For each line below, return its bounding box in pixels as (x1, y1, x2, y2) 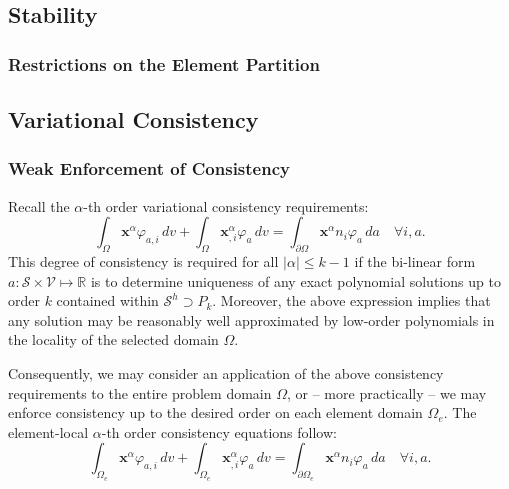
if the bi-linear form (354, 251, 476, 272)
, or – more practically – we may (286, 382, 487, 403)
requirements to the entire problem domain (8, 382, 272, 403)
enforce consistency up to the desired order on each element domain (8, 402, 423, 423)
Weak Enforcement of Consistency (8, 156, 290, 181)
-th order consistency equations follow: (101, 421, 337, 442)
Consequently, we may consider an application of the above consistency (8, 362, 444, 383)
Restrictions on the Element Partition (8, 51, 320, 76)
